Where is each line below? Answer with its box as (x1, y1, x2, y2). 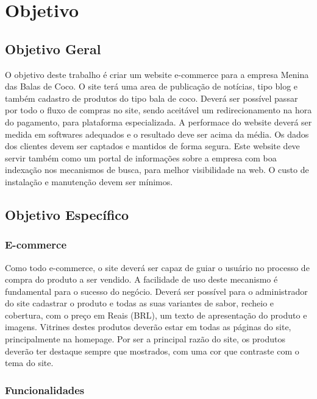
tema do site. (5, 356, 54, 369)
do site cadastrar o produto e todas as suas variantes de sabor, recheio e (5, 297, 274, 309)
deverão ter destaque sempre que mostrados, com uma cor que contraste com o (5, 344, 299, 357)
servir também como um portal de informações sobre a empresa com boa (5, 151, 277, 164)
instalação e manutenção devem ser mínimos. (5, 175, 173, 188)
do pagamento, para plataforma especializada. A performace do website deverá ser (5, 115, 312, 128)
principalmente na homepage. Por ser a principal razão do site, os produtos (5, 333, 286, 345)
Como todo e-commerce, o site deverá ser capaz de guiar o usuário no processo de (5, 261, 310, 274)
